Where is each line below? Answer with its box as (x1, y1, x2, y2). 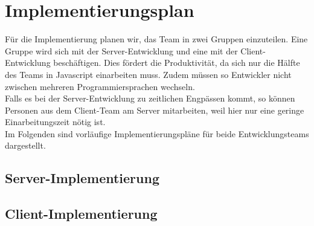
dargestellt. (5, 139, 46, 152)
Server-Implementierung (5, 169, 159, 187)
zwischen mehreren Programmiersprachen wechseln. (5, 80, 195, 92)
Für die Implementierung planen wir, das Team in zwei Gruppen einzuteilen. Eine (5, 33, 308, 45)
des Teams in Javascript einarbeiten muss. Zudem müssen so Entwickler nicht (5, 68, 292, 80)
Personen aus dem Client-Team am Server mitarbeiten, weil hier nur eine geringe (5, 103, 304, 116)
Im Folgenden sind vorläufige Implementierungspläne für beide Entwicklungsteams (5, 127, 309, 140)
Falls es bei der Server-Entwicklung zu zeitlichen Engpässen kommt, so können (5, 92, 295, 105)
